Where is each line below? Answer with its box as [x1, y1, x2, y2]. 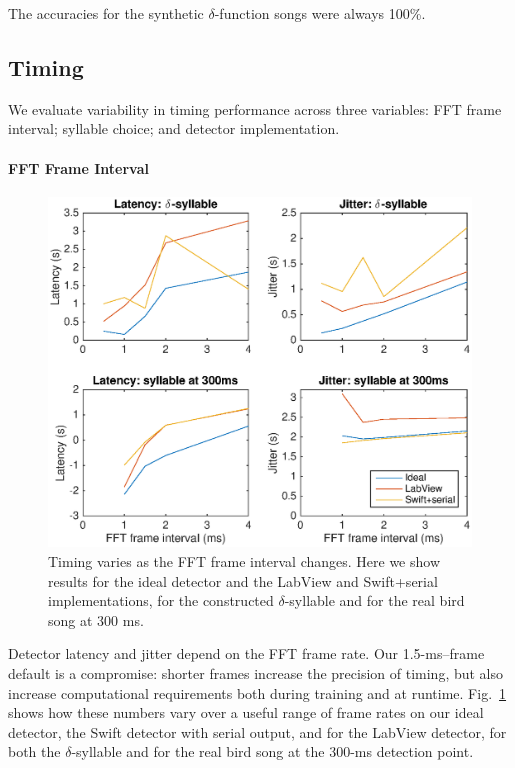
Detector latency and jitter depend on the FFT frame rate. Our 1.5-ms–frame [8, 643, 485, 664]
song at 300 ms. [48, 609, 144, 630]
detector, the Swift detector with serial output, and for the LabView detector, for [8, 721, 507, 742]
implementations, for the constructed [48, 590, 274, 611]
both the [8, 741, 61, 762]
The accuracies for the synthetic [8, 3, 204, 23]
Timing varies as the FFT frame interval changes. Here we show [48, 551, 440, 572]
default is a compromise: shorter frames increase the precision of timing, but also [8, 663, 504, 684]
